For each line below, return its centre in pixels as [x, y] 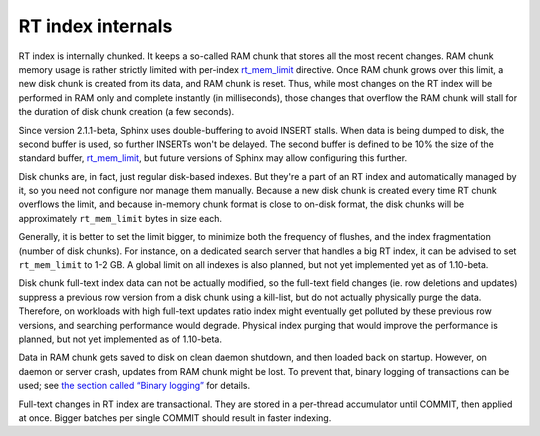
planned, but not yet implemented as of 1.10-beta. [120, 339]
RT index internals [95, 26]
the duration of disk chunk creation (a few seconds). [126, 112]
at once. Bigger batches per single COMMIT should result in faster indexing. [175, 417]
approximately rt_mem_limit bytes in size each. [120, 218]
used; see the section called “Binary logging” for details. [134, 386]
